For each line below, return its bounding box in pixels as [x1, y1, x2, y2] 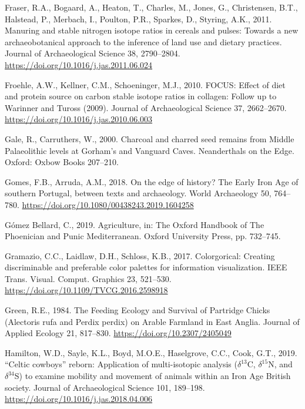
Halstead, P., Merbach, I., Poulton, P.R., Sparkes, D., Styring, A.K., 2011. [5, 12, 272, 25]
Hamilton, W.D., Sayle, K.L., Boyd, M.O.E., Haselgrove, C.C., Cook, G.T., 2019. [5, 346, 297, 358]
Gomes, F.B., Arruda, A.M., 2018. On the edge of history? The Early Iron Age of [5, 175, 299, 187]
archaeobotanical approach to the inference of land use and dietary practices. [5, 35, 282, 48]
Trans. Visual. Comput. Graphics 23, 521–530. [5, 272, 172, 284]
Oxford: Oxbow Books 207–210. [5, 156, 119, 168]
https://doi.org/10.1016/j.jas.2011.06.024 [5, 58, 153, 71]
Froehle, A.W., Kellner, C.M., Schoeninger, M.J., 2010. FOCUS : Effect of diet [5, 78, 286, 90]
